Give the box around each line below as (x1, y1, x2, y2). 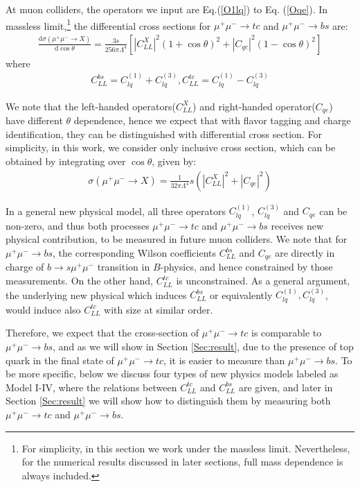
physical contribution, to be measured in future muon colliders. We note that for (6, 232, 348, 246)
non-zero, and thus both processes (6, 218, 150, 232)
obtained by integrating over (6, 153, 126, 168)
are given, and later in (238, 379, 333, 394)
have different (6, 113, 63, 128)
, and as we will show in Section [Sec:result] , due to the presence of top (53, 339, 354, 354)
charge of (6, 259, 44, 274)
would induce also (6, 302, 81, 316)
